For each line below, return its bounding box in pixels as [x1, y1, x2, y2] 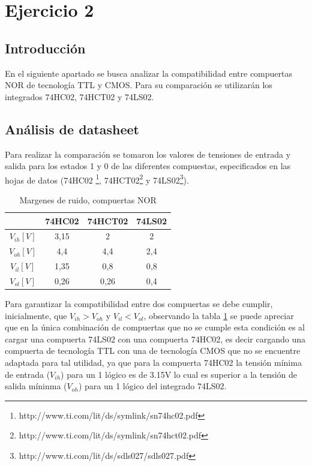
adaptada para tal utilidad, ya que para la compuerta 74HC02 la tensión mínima [5, 356, 302, 369]
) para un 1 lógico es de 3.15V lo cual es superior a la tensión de [61, 368, 298, 380]
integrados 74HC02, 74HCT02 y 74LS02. [5, 90, 154, 103]
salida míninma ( [5, 380, 67, 392]
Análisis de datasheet [5, 119, 139, 138]
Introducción [5, 38, 86, 57]
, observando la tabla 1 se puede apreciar [143, 309, 294, 321]
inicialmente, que [5, 309, 67, 321]
